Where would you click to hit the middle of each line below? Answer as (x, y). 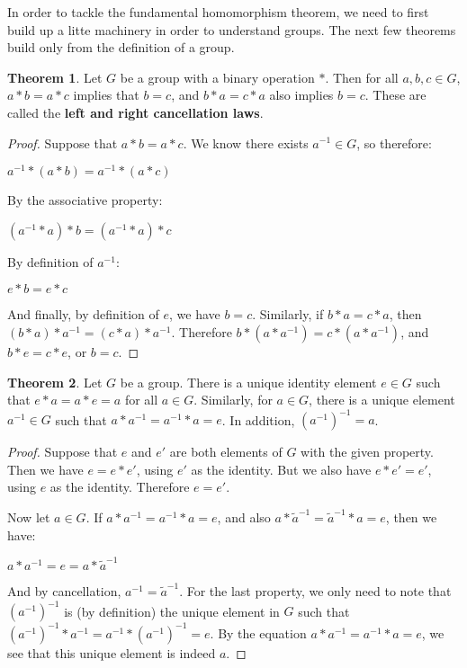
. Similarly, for (233, 400)
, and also (244, 517)
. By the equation (258, 632)
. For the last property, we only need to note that (315, 590)
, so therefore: (394, 143)
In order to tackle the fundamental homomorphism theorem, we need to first (218, 12)
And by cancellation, (64, 590)
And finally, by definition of (83, 314)
